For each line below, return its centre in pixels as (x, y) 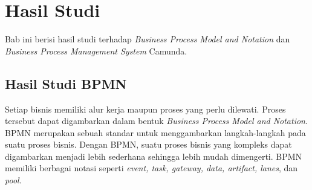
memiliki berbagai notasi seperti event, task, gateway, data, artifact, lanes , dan (151, 168)
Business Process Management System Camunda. (96, 51)
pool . (13, 180)
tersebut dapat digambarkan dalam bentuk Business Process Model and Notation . (156, 121)
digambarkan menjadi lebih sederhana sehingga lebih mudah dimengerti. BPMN (154, 156)
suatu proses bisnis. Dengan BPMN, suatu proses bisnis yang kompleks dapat (148, 144)
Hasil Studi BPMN (66, 83)
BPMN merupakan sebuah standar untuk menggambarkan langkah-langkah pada (155, 132)
